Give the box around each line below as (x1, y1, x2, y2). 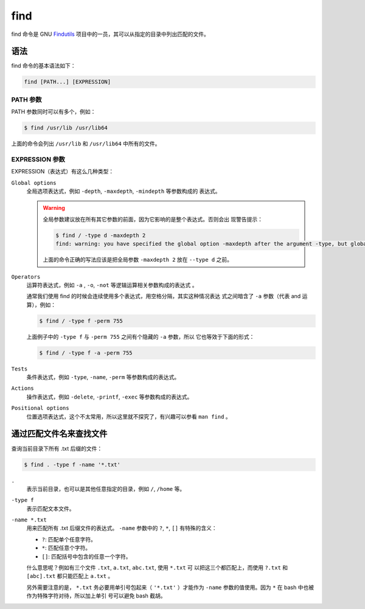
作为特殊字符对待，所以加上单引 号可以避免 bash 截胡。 (26, 592, 167, 599)
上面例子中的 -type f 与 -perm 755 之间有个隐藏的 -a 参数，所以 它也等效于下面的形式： (26, 333, 255, 340)
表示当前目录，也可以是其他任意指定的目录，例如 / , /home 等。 (26, 485, 186, 492)
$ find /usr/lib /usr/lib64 (24, 125, 108, 131)
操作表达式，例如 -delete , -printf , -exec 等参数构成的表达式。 (26, 393, 193, 400)
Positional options (11, 405, 69, 412)
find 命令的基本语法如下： (11, 62, 76, 69)
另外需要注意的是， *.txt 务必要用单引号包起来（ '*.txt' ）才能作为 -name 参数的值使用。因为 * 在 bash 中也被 (26, 583, 315, 591)
